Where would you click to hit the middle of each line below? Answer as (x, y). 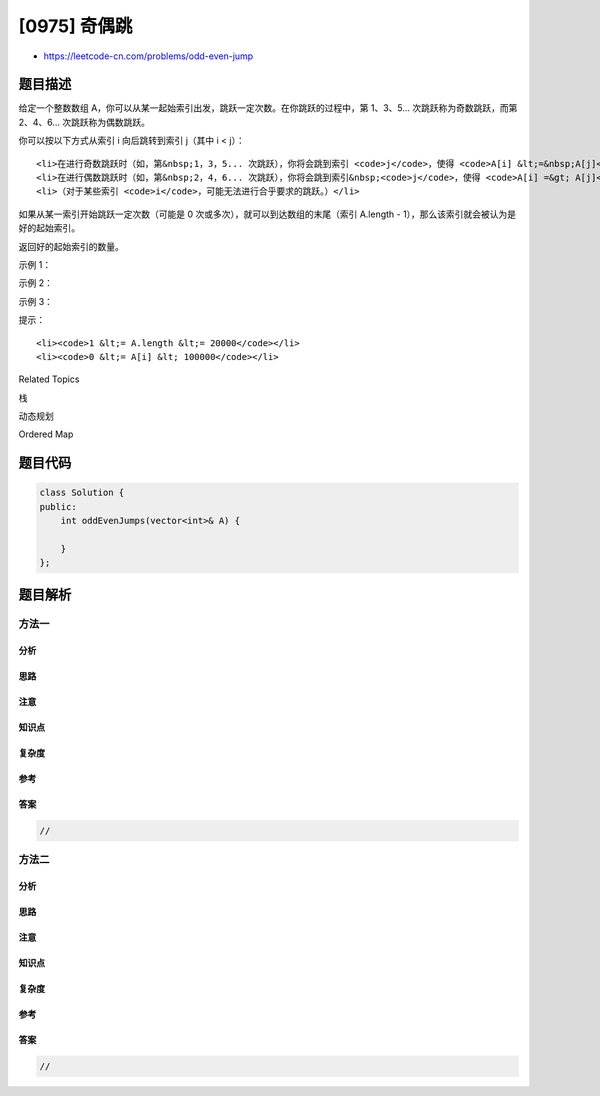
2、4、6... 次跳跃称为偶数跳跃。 (84, 122)
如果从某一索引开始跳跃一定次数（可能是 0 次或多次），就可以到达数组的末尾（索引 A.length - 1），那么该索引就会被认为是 (267, 214)
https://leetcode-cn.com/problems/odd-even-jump (148, 56)
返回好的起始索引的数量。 (71, 246)
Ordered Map (46, 434)
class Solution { (82, 493)
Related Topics (49, 379)
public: (58, 506)
